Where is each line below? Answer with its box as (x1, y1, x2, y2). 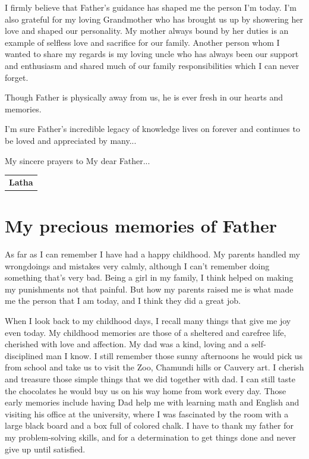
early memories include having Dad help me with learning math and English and (5, 396, 299, 408)
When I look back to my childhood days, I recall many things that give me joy (5, 315, 291, 327)
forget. (5, 71, 29, 83)
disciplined (5, 349, 43, 361)
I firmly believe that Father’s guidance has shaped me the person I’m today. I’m (5, 1, 297, 13)
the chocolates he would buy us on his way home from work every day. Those (5, 384, 286, 397)
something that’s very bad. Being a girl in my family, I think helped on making (5, 271, 294, 284)
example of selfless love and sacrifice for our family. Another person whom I (5, 36, 280, 48)
